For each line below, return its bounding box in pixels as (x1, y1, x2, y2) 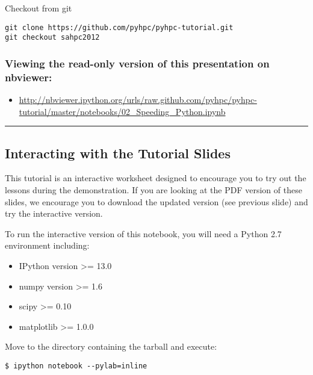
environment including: (5, 239, 90, 252)
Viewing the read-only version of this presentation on (5, 55, 270, 70)
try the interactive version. (5, 207, 103, 220)
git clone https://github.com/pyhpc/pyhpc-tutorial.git (5, 23, 234, 32)
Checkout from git (5, 2, 72, 14)
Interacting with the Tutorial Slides (5, 143, 231, 162)
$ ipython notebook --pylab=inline (5, 361, 147, 370)
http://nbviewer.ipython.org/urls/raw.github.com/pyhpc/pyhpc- (19, 93, 257, 106)
